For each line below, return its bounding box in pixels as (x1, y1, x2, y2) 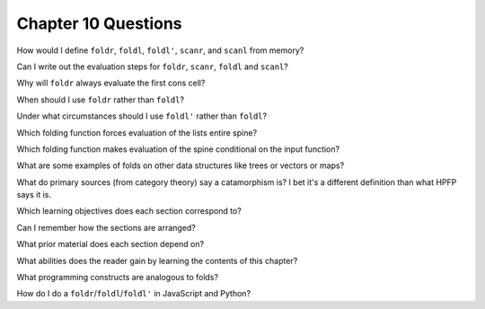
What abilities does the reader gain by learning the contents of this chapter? (16, 255, 298, 266)
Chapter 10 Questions (16, 13, 182, 33)
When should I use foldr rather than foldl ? (16, 94, 184, 105)
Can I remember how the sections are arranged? (16, 222, 197, 233)
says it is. (16, 190, 51, 200)
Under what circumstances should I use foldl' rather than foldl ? (16, 110, 268, 121)
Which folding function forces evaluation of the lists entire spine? (16, 127, 258, 138)
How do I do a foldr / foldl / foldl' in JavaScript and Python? (16, 288, 251, 299)
